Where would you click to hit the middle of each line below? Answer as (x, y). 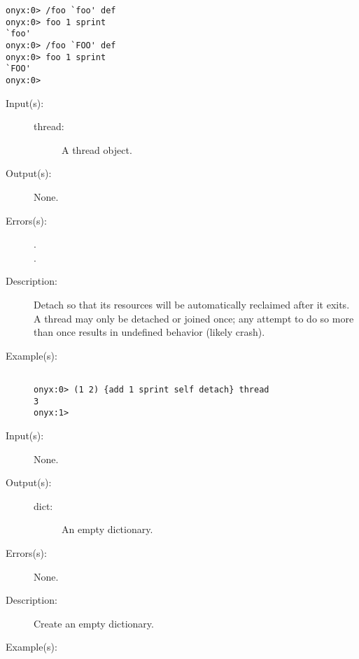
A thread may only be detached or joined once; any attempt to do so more (194, 318)
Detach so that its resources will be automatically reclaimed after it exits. (192, 304)
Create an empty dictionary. (94, 623)
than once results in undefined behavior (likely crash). (149, 332)
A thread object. (97, 149)
